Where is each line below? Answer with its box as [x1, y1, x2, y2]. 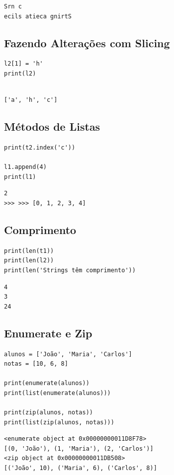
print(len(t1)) [4, 247, 54, 254]
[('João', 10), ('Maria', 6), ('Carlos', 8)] [4, 465, 157, 472]
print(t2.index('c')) [4, 144, 76, 151]
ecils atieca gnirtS [4, 12, 72, 20]
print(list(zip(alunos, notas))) [4, 418, 114, 426]
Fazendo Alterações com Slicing [4, 35, 170, 50]
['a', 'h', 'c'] [4, 96, 58, 104]
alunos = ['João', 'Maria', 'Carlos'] [4, 350, 132, 358]
